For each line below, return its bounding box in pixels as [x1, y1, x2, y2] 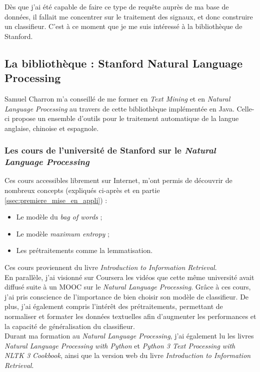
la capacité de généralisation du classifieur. [4, 320, 135, 331]
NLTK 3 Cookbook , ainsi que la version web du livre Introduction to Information [4, 350, 251, 360]
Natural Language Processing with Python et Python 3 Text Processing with [4, 340, 235, 350]
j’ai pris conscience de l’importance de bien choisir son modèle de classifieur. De [4, 291, 249, 301]
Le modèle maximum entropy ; [16, 228, 109, 238]
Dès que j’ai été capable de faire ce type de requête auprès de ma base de [4, 1, 229, 11]
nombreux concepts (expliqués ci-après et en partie [4, 185, 160, 195]
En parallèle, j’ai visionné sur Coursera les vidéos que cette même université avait [4, 271, 254, 282]
